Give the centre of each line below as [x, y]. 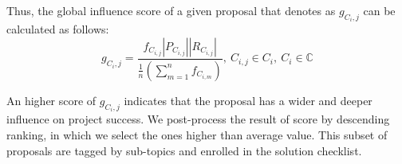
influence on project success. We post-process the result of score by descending [198, 119]
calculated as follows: [58, 29]
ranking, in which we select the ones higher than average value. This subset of [197, 134]
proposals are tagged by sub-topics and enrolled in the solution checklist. [184, 150]
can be [379, 10]
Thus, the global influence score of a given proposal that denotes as [171, 10]
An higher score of [51, 100]
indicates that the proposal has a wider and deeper [248, 100]
